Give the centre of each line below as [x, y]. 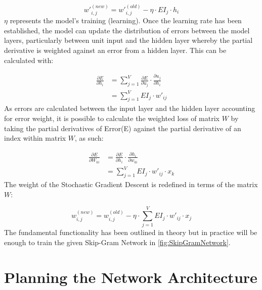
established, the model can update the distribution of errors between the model [127, 30]
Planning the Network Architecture [131, 277]
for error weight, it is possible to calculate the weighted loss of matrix [112, 118]
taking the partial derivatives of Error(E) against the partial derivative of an [123, 128]
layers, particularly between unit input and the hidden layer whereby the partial [128, 40]
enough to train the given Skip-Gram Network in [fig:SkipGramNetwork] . [117, 242]
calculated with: [29, 60]
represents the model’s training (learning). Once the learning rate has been [126, 20]
